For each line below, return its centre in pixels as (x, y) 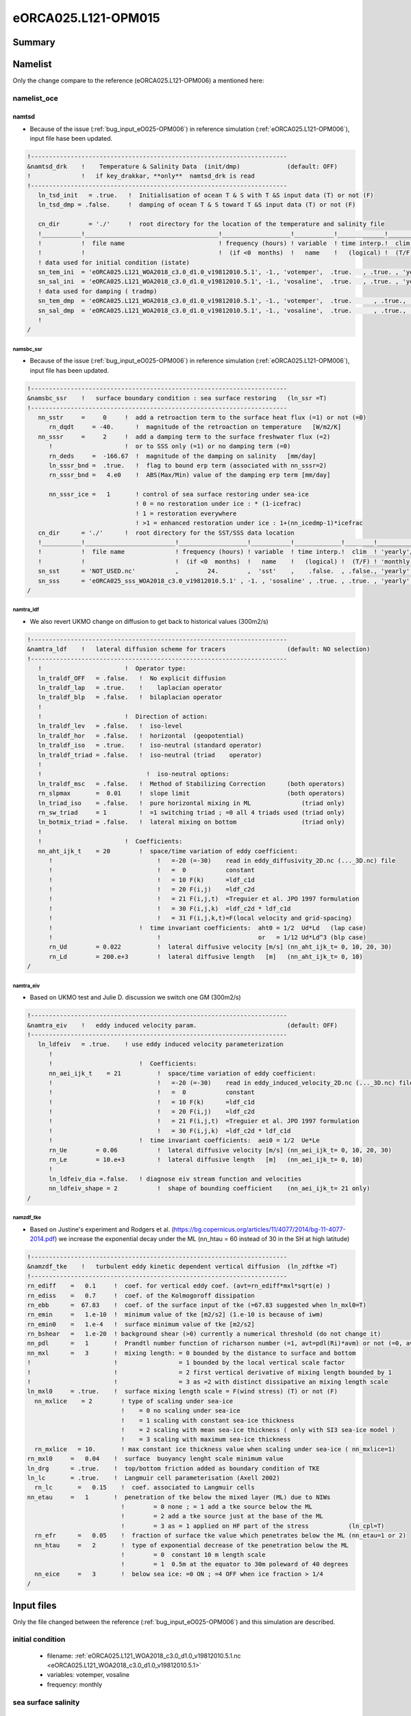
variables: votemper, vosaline (88, 1675)
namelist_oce (35, 98)
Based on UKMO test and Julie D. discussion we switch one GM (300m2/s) (135, 997)
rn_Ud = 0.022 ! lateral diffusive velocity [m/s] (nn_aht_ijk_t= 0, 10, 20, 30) (220, 947)
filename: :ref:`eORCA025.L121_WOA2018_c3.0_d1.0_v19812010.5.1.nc (144, 1656)
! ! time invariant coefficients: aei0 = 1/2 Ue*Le (184, 1140)
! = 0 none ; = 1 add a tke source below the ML (217, 1507)
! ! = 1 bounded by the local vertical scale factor (186, 1363)
